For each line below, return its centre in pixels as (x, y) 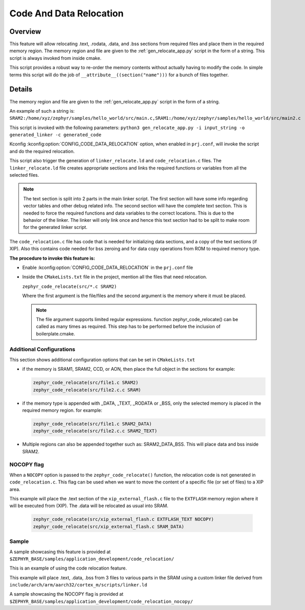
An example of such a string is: (42, 111)
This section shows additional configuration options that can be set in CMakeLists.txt (102, 360)
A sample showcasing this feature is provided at (60, 552)
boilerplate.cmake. (56, 333)
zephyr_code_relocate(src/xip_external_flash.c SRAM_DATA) (108, 527)
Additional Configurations (42, 349)
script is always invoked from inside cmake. (56, 58)
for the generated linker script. (55, 227)
